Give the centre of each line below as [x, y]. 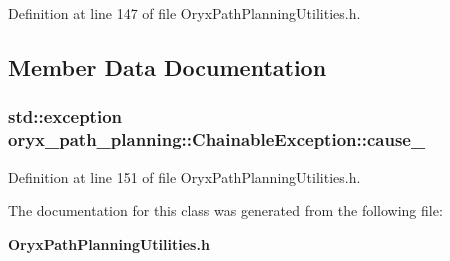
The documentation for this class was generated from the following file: [225, 210]
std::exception [65, 116]
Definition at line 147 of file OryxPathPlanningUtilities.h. [184, 13]
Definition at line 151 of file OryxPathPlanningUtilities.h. [184, 176]
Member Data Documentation [167, 66]
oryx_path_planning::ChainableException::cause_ [217, 139]
